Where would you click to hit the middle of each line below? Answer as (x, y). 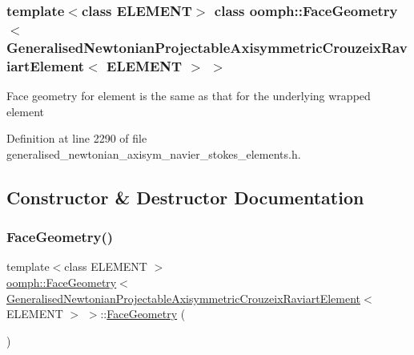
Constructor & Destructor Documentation (185, 197)
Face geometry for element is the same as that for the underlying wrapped (189, 95)
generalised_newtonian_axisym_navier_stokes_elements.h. (154, 153)
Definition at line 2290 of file (77, 138)
